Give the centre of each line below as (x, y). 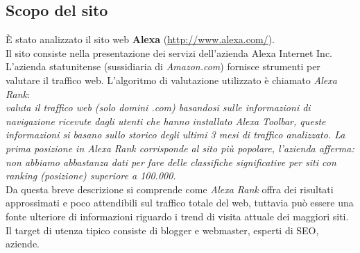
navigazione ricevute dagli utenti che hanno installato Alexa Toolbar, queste (166, 121)
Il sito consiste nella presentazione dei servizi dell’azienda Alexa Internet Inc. (169, 52)
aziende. (23, 244)
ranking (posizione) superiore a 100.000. (91, 176)
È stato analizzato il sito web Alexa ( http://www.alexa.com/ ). (140, 39)
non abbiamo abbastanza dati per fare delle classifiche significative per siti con (171, 162)
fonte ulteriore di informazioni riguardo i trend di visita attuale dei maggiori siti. (177, 216)
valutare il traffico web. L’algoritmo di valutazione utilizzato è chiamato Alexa (171, 80)
